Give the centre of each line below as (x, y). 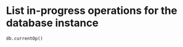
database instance (52, 23)
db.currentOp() (25, 38)
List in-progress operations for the (92, 11)
